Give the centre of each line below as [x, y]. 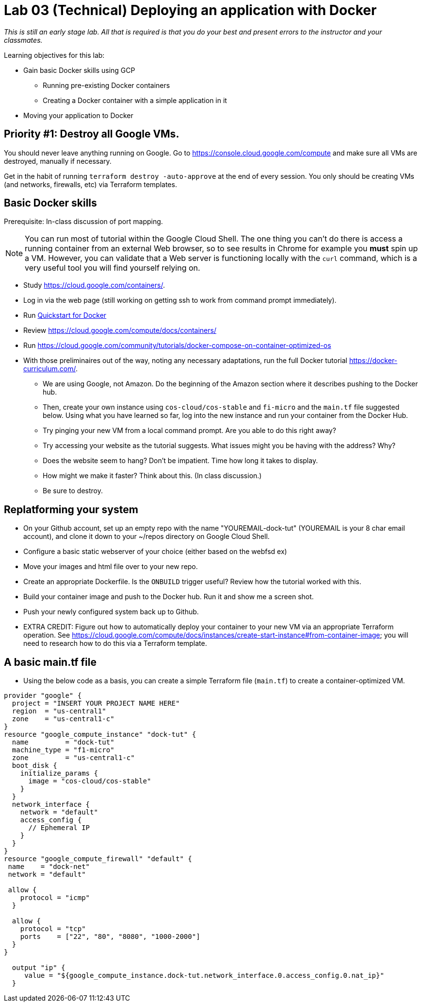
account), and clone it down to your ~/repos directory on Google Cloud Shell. [146, 537]
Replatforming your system [71, 509]
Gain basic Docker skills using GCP [79, 70]
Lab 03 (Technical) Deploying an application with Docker [190, 10]
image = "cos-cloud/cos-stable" [90, 781]
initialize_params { [59, 773]
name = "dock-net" [49, 867]
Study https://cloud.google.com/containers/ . [94, 285]
